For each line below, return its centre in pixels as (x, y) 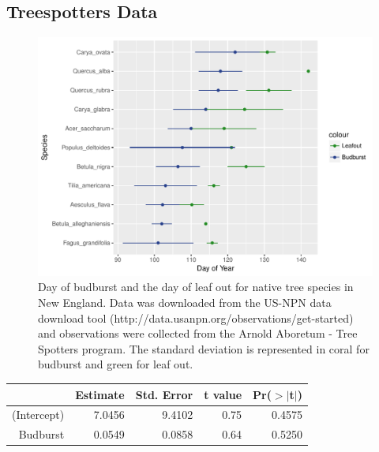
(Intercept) (38, 415)
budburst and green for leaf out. (116, 364)
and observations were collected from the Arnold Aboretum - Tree (198, 333)
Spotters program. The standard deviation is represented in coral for (204, 348)
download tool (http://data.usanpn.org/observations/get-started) (196, 318)
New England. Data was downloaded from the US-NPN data (185, 303)
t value (223, 394)
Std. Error (164, 394)
